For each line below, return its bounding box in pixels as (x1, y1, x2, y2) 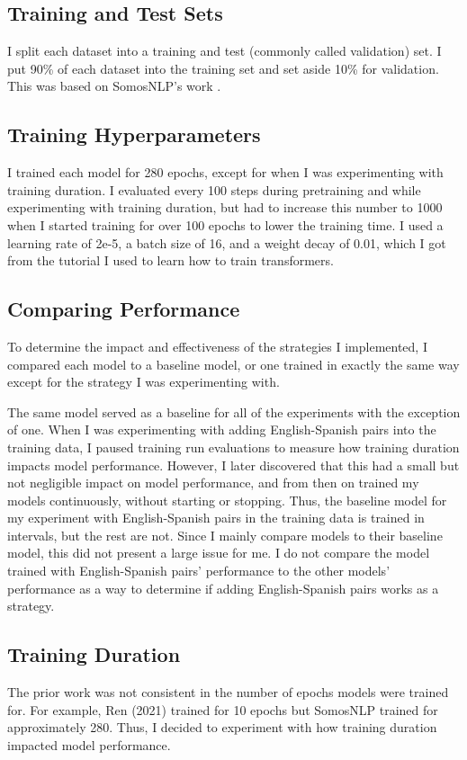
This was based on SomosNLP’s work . (7, 76, 221, 95)
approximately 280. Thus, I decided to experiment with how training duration (7, 718, 437, 737)
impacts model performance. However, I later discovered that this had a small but (7, 455, 460, 474)
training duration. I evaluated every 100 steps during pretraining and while (7, 180, 421, 199)
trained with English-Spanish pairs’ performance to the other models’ (7, 561, 391, 580)
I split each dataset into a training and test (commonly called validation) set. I (7, 41, 442, 60)
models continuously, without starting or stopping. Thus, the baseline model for (7, 490, 447, 509)
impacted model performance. (7, 735, 171, 754)
